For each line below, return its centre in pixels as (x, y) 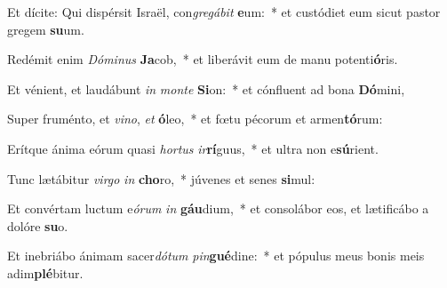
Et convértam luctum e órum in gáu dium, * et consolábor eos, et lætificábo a (218, 208)
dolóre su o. (38, 225)
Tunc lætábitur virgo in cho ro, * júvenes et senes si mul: (161, 178)
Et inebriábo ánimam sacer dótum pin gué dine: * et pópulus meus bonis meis (216, 256)
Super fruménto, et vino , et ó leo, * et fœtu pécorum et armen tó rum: (195, 119)
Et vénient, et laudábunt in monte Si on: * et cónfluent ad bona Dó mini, (206, 88)
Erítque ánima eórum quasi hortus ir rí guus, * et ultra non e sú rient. (193, 148)
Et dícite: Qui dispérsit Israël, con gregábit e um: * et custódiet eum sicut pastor (224, 12)
